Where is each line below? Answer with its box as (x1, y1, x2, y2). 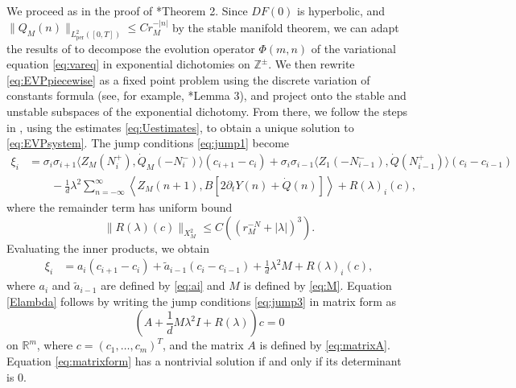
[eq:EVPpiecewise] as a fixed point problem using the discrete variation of (6, 71, 370, 88)
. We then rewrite (268, 56, 355, 72)
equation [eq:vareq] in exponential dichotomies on (6, 56, 250, 72)
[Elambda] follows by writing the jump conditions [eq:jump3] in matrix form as (6, 292, 397, 309)
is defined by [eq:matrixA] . (259, 336, 390, 353)
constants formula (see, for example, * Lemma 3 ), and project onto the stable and (6, 87, 407, 104)
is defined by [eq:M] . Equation (243, 277, 392, 294)
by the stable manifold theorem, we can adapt (172, 19, 399, 35)
